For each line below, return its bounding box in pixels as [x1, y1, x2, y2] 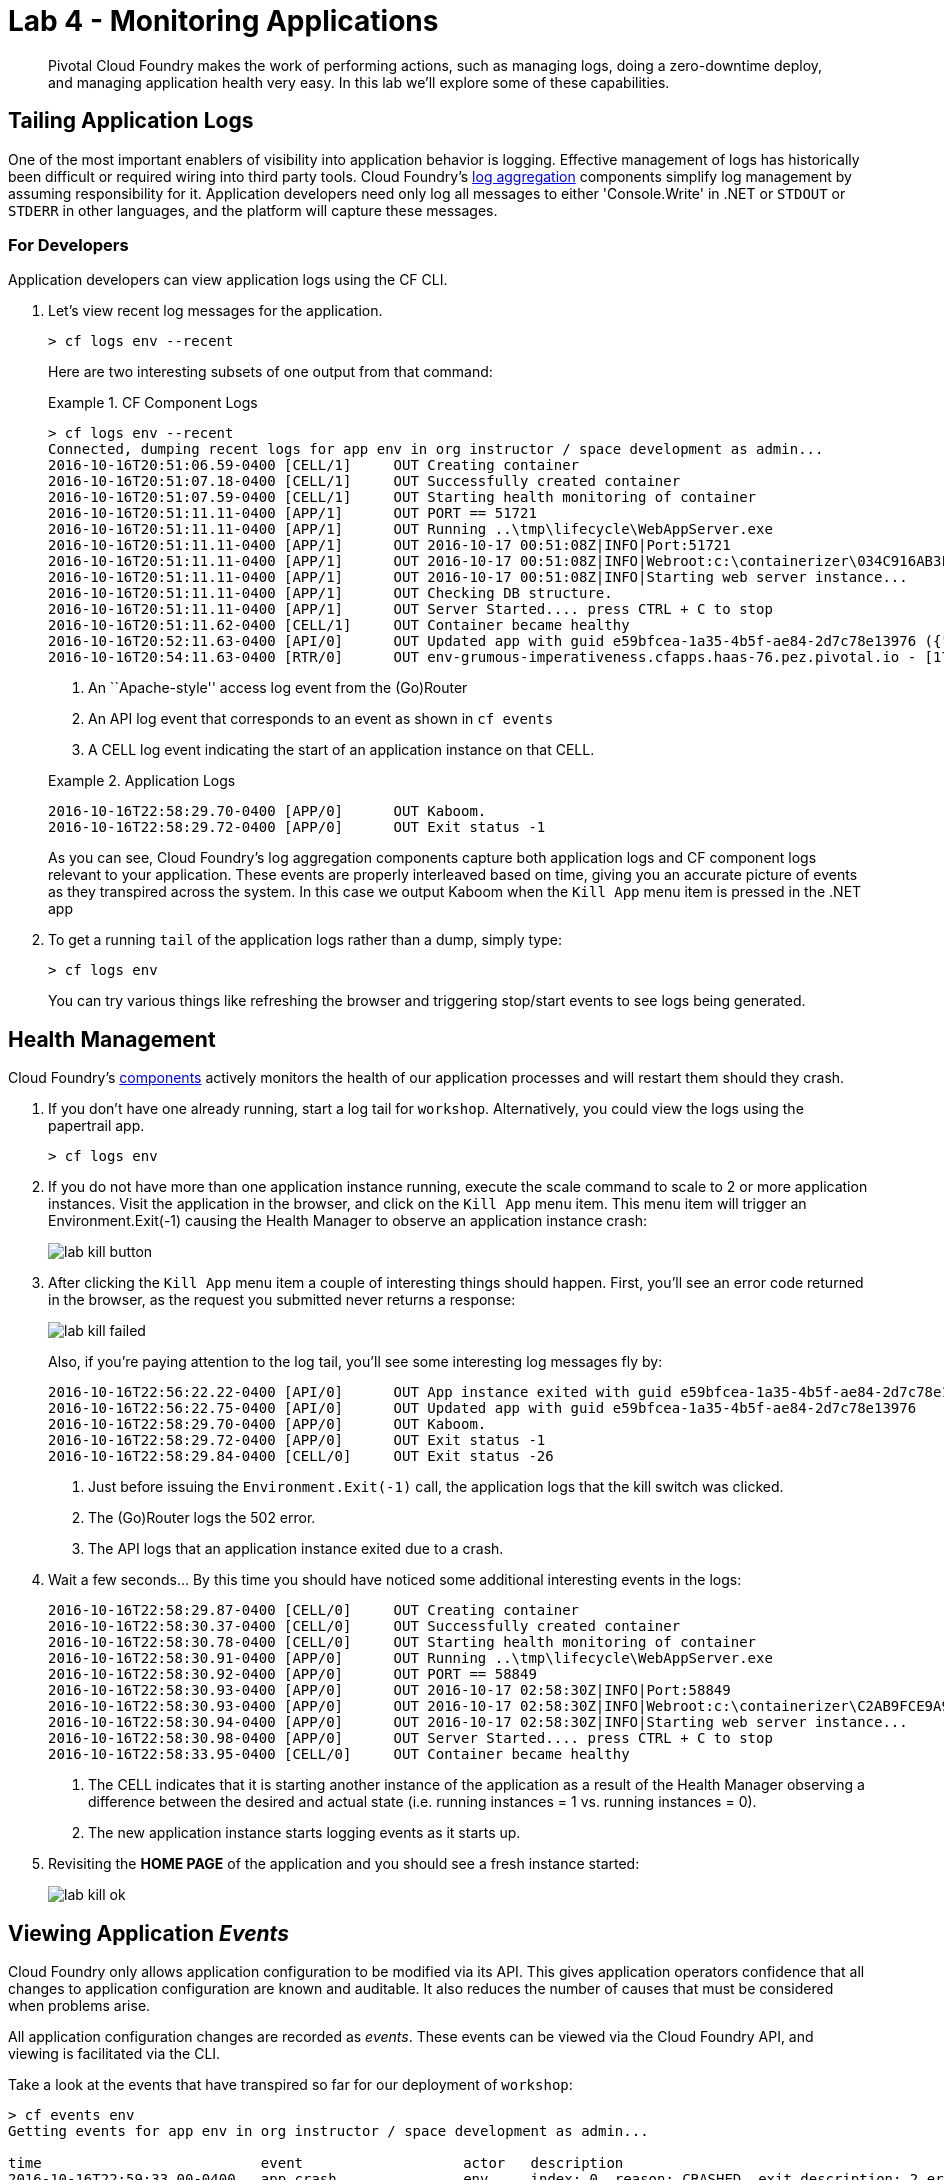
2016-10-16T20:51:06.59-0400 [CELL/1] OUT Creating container [48, 457, 580, 474]
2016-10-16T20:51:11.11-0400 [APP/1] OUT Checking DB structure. [48, 585, 613, 602]
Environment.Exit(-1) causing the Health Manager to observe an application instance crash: [48, 1212, 648, 1230]
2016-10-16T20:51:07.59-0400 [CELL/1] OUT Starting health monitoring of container [48, 489, 757, 506]
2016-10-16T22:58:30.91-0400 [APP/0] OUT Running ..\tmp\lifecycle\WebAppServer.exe [48, 1650, 773, 1667]
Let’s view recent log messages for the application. [48, 302, 383, 320]
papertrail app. [48, 1117, 145, 1135]
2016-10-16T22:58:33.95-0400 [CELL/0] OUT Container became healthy [48, 1746, 630, 1763]
